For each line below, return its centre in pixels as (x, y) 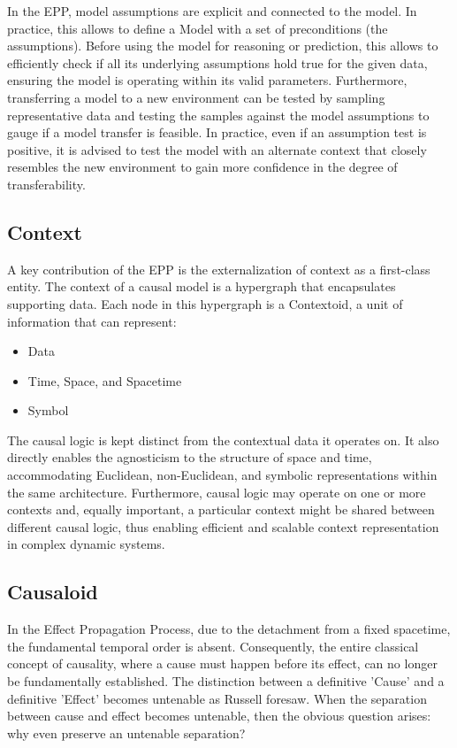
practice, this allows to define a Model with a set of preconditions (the (198, 28)
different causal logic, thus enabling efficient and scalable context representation (223, 526)
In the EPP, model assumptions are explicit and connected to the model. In (212, 11)
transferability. (46, 184)
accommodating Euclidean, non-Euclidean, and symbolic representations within (222, 475)
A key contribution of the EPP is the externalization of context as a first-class (219, 269)
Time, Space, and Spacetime (105, 380)
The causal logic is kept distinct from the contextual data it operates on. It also (223, 440)
